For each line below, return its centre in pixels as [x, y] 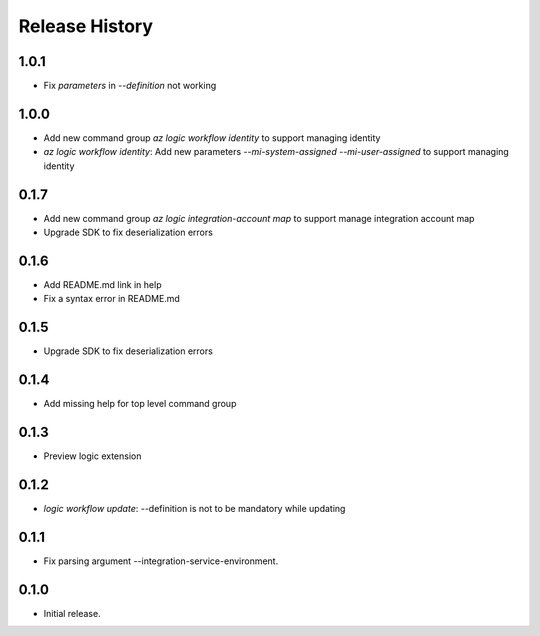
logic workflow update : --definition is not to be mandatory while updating [194, 508]
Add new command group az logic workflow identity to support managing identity [212, 137]
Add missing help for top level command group [140, 404]
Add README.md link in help [102, 284]
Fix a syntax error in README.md [111, 299]
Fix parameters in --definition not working [130, 86]
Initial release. [72, 613]
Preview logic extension [92, 456]
